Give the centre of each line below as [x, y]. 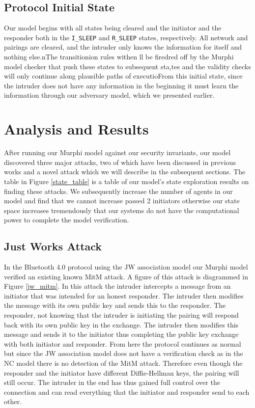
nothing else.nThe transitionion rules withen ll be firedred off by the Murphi [119, 57]
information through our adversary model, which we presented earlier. [109, 95]
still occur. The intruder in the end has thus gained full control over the [112, 382]
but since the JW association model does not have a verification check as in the [124, 353]
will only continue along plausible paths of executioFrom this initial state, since [123, 76]
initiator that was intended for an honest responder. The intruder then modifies [124, 295]
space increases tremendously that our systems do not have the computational [122, 210]
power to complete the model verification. [67, 220]
